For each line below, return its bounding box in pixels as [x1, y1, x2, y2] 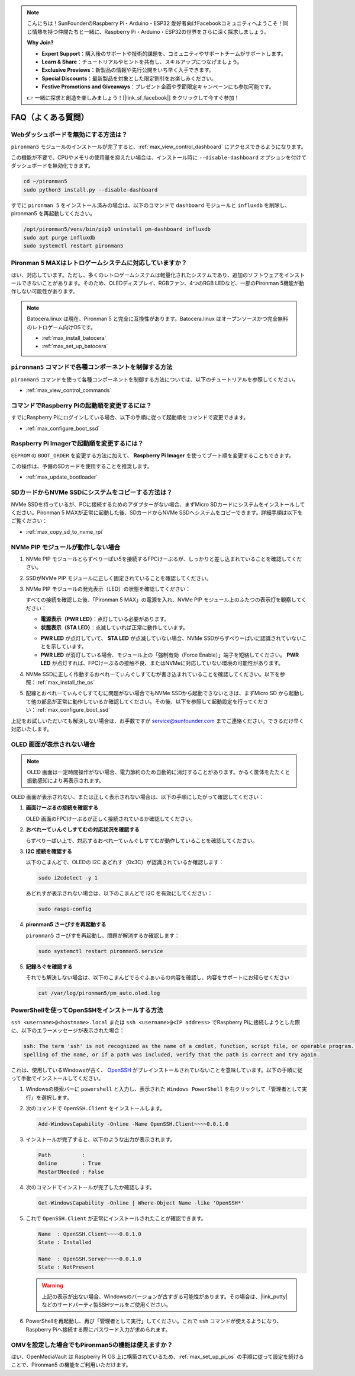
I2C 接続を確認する [25, 848, 72, 855]
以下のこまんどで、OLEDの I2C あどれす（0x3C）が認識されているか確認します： [25, 859, 224, 866]
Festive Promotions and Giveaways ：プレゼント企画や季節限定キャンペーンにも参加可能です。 [41, 83, 275, 90]
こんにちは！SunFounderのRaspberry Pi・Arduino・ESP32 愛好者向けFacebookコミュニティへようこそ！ [27, 20, 283, 27]
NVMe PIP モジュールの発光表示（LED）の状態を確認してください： [25, 585, 191, 593]
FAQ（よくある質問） [11, 113, 89, 123]
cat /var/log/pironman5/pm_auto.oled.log [38, 990, 160, 996]
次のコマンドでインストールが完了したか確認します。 [25, 1183, 155, 1190]
